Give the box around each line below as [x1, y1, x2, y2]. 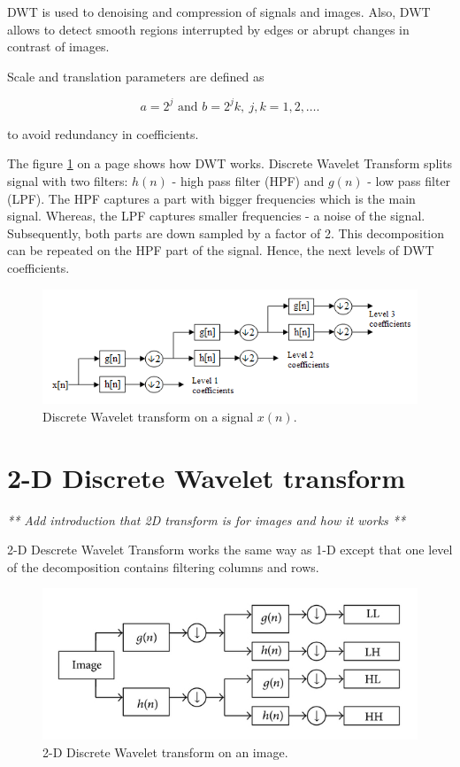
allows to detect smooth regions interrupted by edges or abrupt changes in [7, 19, 410, 38]
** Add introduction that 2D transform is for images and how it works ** [7, 510, 406, 529]
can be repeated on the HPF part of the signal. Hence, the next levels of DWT [7, 241, 434, 260]
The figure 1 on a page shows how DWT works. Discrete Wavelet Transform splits [7, 154, 453, 173]
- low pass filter [367, 172, 451, 190]
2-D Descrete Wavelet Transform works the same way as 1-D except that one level [7, 540, 453, 559]
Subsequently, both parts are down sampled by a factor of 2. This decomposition [7, 223, 445, 242]
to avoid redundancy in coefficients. [7, 124, 199, 143]
